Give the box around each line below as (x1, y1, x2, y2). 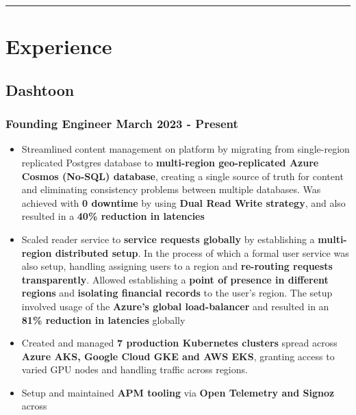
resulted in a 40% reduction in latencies (21, 209, 205, 223)
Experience (5, 32, 112, 60)
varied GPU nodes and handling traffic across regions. (21, 362, 248, 377)
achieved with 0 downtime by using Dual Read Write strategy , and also (21, 195, 346, 210)
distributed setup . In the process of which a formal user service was (55, 245, 349, 260)
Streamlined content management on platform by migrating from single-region (21, 142, 350, 156)
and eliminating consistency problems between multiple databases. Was (21, 182, 321, 197)
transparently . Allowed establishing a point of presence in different (21, 272, 329, 286)
